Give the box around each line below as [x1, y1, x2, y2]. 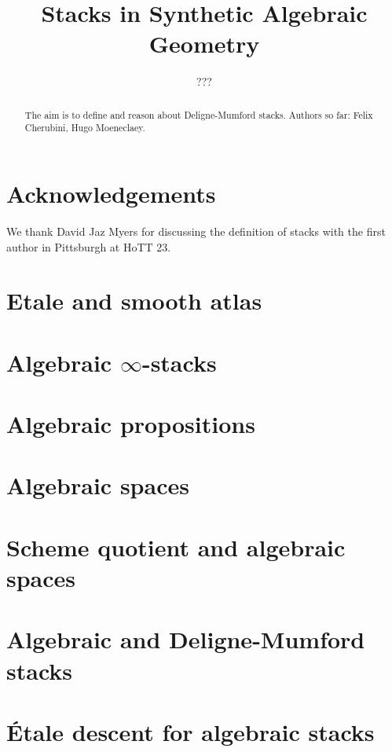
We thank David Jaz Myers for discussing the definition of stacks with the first [6, 222, 386, 239]
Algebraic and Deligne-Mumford [6, 623, 365, 655]
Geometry [148, 28, 260, 60]
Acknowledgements [6, 178, 216, 210]
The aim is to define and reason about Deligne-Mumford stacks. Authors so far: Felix [24, 108, 373, 121]
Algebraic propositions [6, 408, 255, 440]
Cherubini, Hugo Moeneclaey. [24, 121, 145, 134]
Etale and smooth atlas [6, 284, 262, 317]
